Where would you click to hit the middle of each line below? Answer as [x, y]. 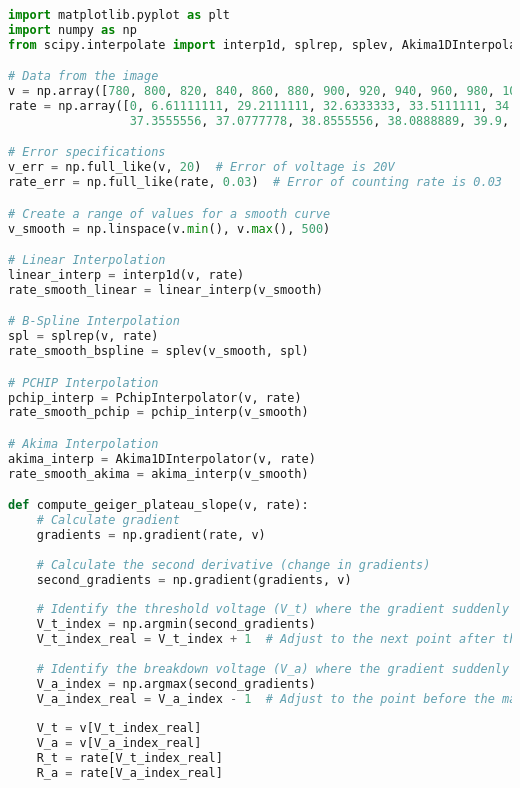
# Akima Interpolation [83, 443]
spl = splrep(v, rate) [83, 336]
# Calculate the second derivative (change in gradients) [233, 564]
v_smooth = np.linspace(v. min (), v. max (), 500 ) [169, 228]
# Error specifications [87, 152]
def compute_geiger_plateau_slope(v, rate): [158, 505]
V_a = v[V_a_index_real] [119, 743]
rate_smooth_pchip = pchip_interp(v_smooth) [158, 412]
